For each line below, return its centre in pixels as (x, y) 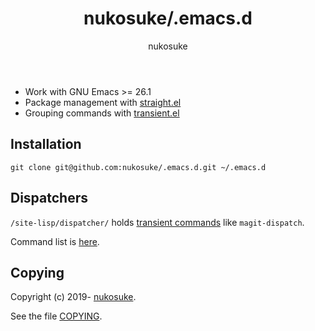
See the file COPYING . (56, 316)
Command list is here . (55, 241)
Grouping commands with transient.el (102, 113)
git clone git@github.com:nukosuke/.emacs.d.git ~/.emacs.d (138, 167)
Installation (46, 144)
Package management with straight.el (103, 102)
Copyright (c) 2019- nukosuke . (73, 297)
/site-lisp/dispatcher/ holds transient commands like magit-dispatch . (157, 222)
